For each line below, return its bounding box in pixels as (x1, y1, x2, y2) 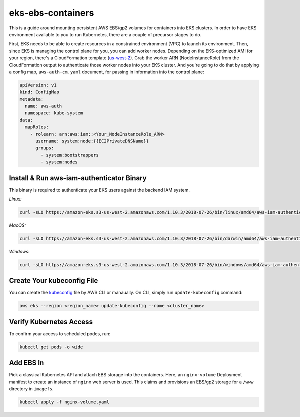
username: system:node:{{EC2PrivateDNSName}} (35, 138, 149, 144)
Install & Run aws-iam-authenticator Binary (9, 174, 147, 182)
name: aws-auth (25, 103, 62, 109)
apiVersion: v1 (19, 82, 57, 88)
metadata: (19, 96, 44, 102)
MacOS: (9, 222, 26, 228)
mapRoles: (25, 124, 49, 130)
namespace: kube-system (25, 110, 83, 116)
